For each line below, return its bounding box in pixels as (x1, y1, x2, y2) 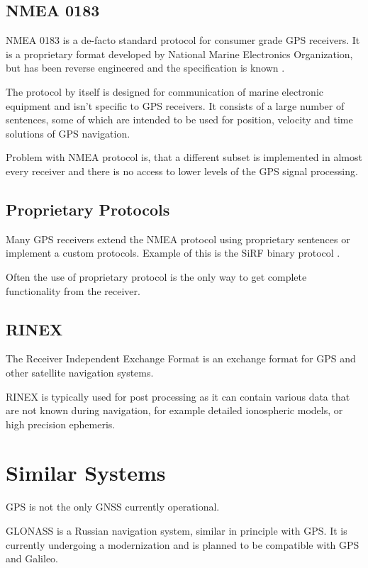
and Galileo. (6, 551, 59, 566)
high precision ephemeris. (6, 416, 116, 431)
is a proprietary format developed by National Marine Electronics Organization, (6, 46, 353, 61)
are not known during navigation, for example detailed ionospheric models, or (6, 403, 343, 418)
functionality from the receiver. (6, 283, 140, 298)
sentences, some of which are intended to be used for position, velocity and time (6, 112, 353, 127)
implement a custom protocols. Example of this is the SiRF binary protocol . (6, 245, 340, 260)
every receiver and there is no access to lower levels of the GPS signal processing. (6, 163, 358, 178)
